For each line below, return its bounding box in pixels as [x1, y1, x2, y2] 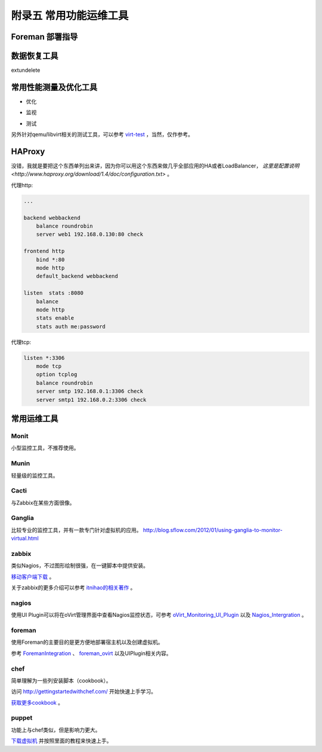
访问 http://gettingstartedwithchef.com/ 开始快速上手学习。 [11, 688, 156, 695]
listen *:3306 [23, 354, 65, 361]
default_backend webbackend [36, 273, 119, 280]
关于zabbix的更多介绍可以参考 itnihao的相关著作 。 [11, 584, 136, 591]
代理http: [11, 181, 33, 188]
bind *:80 [36, 256, 65, 263]
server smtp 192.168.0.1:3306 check [36, 388, 143, 395]
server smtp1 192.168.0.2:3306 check [36, 396, 147, 403]
